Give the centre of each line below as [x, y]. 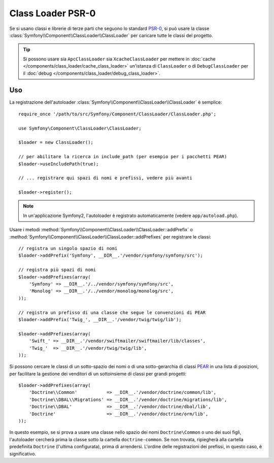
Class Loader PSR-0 [53, 13]
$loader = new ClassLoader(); [56, 143]
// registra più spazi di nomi [57, 270]
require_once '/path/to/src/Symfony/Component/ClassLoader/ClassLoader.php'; [117, 114]
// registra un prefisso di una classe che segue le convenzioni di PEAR [112, 312]
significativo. [23, 454]
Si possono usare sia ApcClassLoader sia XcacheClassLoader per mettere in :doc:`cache [119, 59]
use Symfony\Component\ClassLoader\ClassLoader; [80, 128]
